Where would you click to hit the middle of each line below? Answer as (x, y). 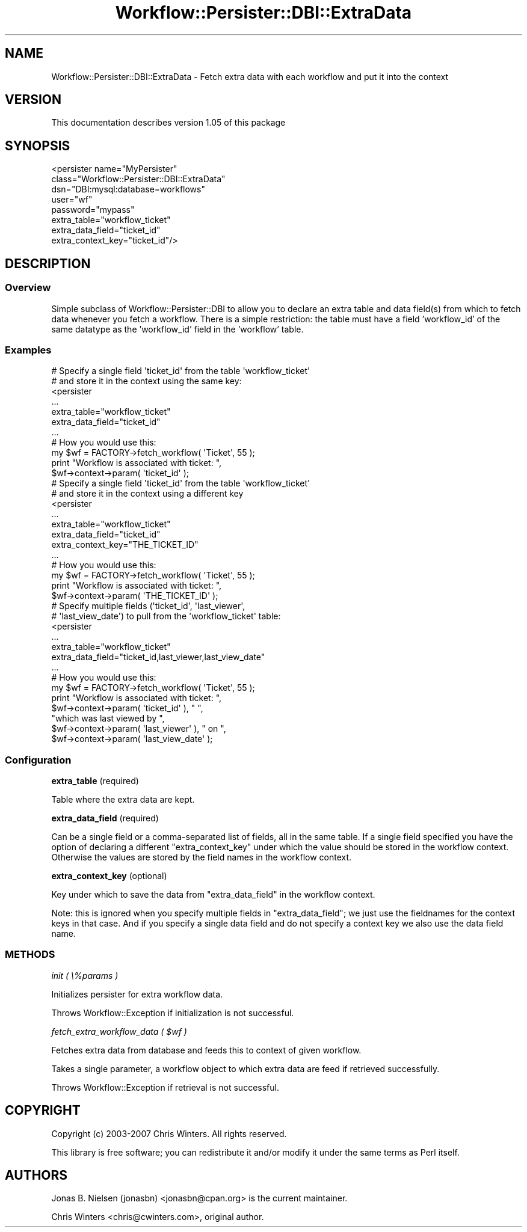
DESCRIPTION (48, 263)
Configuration (38, 760)
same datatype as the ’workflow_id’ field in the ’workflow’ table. (177, 329)
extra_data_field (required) (105, 818)
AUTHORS (36, 1175)
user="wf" (72, 200)
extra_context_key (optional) (109, 876)
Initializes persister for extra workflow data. (137, 994)
